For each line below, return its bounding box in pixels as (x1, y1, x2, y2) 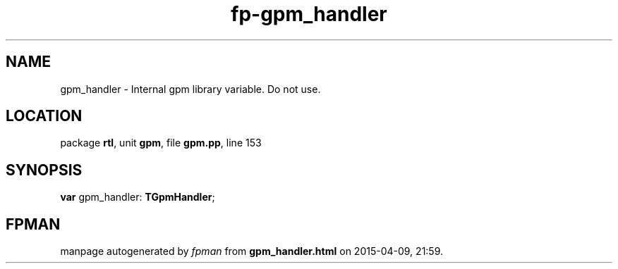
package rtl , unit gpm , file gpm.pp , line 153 (60, 137, 262, 149)
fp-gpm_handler (231, 2, 387, 26)
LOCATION (6, 107, 83, 125)
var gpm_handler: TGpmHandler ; (60, 191, 215, 204)
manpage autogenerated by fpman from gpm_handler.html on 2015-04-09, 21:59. (60, 245, 444, 258)
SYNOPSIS (6, 161, 83, 179)
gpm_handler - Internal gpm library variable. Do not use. (60, 82, 321, 95)
